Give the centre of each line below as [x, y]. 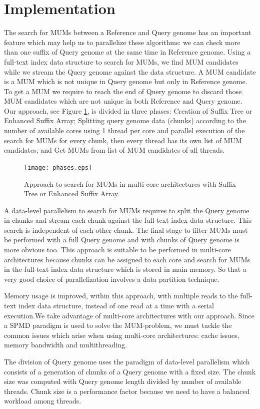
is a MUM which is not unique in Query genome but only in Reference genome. [126, 81]
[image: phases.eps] [58, 167]
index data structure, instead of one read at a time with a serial [116, 306]
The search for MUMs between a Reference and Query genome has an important [128, 32]
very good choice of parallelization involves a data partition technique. [112, 279]
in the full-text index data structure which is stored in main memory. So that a [125, 269]
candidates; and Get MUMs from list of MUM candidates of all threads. [114, 150]
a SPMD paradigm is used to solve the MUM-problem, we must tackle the [118, 325]
